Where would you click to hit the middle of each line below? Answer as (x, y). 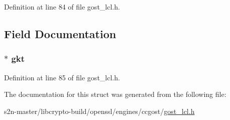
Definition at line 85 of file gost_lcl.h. (62, 77)
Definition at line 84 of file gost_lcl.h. (62, 7)
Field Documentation (60, 33)
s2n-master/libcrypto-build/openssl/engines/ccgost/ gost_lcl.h (99, 111)
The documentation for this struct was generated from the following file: (115, 94)
